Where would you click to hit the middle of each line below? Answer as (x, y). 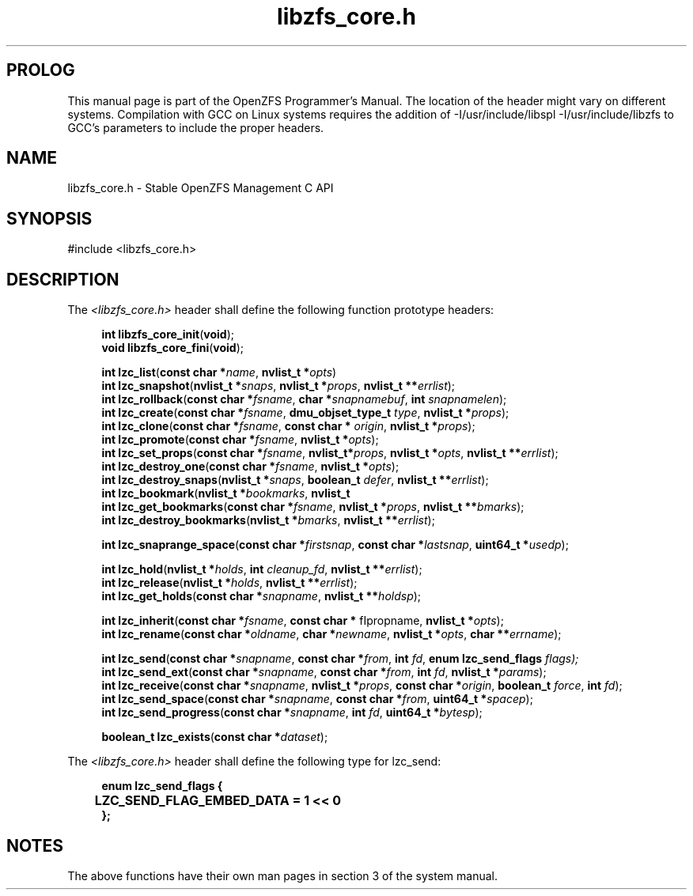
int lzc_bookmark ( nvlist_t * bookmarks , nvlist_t (226, 493)
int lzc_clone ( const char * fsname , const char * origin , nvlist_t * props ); (288, 426)
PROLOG (41, 70)
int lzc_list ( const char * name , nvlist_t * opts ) (219, 372)
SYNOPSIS (49, 218)
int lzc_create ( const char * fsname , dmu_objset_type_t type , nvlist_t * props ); (305, 413)
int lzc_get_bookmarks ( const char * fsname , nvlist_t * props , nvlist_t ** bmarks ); (313, 507)
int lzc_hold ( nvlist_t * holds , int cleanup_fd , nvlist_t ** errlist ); (262, 569)
